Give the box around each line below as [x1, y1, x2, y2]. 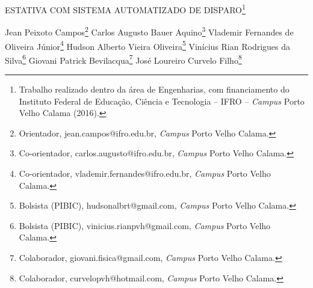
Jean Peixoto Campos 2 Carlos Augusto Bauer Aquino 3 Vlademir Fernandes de [5, 24, 294, 38]
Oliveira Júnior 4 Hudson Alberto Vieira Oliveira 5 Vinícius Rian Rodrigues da [5, 38, 291, 52]
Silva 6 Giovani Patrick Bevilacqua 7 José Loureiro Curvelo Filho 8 [5, 52, 242, 66]
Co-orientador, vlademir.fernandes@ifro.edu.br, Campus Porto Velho [19, 167, 271, 179]
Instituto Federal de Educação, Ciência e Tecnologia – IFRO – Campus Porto [19, 94, 305, 107]
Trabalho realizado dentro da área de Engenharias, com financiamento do [19, 83, 290, 95]
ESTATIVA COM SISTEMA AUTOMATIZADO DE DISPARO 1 [5, 2, 246, 16]
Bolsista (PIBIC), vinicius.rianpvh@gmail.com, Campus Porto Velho [19, 219, 271, 231]
